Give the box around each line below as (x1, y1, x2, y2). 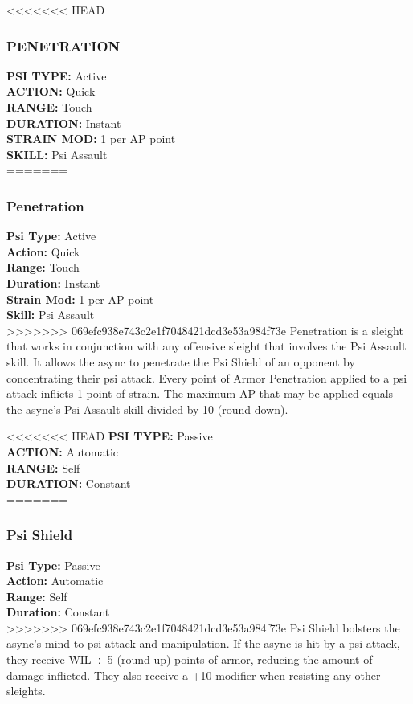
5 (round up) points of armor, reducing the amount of (107, 651, 373, 668)
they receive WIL (6, 651, 92, 668)
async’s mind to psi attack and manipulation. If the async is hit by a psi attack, (6, 635, 400, 652)
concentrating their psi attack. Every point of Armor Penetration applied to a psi (6, 369, 407, 386)
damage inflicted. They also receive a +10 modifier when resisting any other (6, 666, 381, 683)
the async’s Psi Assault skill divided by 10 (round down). (6, 400, 288, 417)
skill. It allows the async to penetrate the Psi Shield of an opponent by (6, 353, 355, 370)
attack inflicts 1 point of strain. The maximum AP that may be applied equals (6, 385, 394, 402)
